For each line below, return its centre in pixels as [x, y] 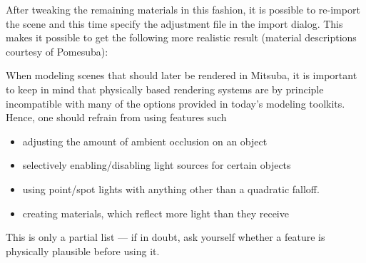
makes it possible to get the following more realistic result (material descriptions [181, 37]
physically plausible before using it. [83, 251]
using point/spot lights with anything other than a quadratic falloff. [171, 189]
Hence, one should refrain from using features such [116, 117]
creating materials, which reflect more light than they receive [156, 213]
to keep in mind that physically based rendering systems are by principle [165, 89]
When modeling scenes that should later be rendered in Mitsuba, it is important [182, 75]
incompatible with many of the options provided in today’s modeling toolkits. [176, 103]
